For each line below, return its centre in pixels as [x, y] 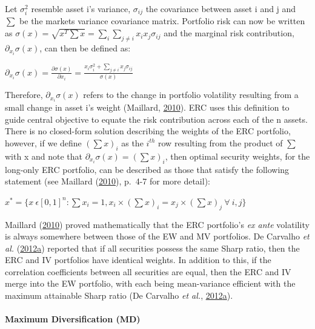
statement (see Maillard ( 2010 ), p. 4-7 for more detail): [108, 181]
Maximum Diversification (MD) [73, 319]
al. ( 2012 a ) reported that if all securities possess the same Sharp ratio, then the [152, 248]
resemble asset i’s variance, [81, 8]
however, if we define [43, 142]
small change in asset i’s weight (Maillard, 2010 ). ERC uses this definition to [147, 107]
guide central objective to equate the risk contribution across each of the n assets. [156, 119]
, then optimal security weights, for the [237, 156]
